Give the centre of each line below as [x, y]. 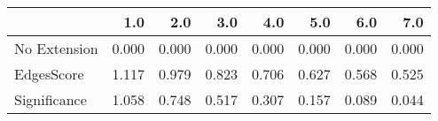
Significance [51, 99]
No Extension [56, 48]
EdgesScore [49, 74]
